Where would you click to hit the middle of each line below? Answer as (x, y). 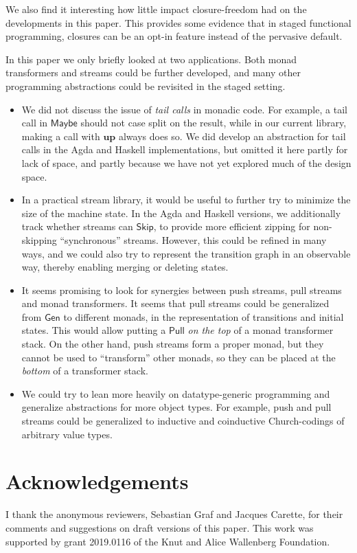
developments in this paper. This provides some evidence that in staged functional (178, 22)
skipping (39, 239)
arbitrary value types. (67, 434)
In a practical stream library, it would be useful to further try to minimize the (186, 200)
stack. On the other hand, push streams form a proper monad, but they (173, 344)
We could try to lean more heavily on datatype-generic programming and (176, 393)
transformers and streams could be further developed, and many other (153, 72)
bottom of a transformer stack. (85, 371)
